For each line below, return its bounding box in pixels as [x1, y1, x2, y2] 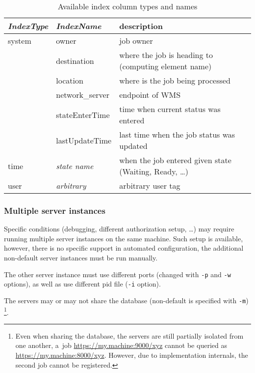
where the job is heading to [119, 49, 213, 60]
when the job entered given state [119, 154, 231, 166]
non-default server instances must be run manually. [4, 253, 158, 262]
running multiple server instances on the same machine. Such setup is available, [4, 233, 243, 243]
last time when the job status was [119, 129, 235, 140]
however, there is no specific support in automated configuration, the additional [4, 243, 244, 253]
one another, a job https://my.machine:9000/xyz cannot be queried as [15, 340, 227, 350]
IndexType [8, 20, 49, 31]
